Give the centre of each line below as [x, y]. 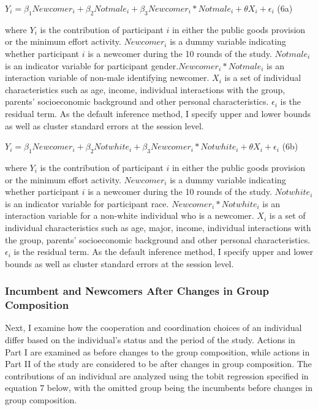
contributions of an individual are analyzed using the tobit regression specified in [157, 375]
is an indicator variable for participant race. [87, 203]
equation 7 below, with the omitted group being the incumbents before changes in [159, 388]
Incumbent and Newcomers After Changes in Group [137, 291]
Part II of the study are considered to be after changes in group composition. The [158, 364]
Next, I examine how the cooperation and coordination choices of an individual [153, 328]
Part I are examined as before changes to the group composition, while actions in [157, 351]
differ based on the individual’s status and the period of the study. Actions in [150, 340]
